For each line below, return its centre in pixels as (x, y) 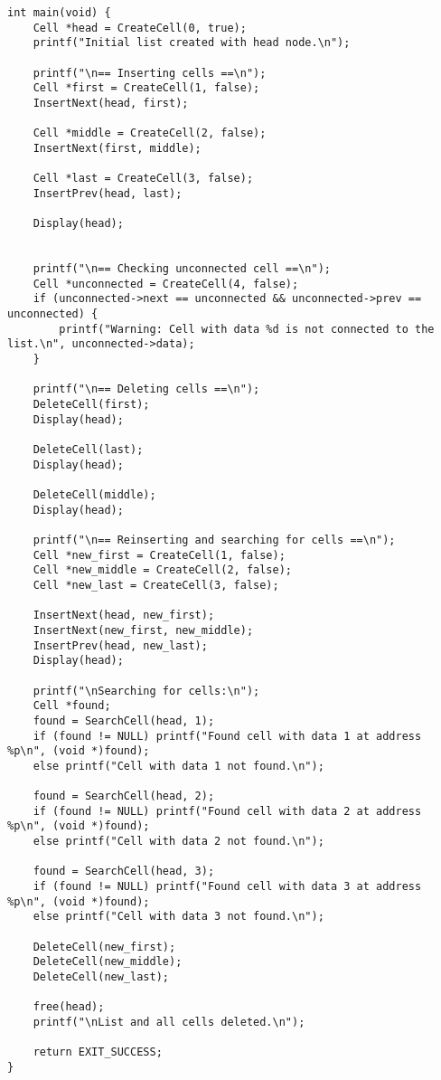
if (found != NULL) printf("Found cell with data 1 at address (227, 736)
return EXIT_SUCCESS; (98, 1052)
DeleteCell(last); (88, 450)
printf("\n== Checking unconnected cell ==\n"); (182, 269)
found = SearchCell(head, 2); (124, 796)
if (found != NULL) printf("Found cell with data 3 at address (227, 887)
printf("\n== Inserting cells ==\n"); (150, 73)
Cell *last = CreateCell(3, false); (143, 179)
